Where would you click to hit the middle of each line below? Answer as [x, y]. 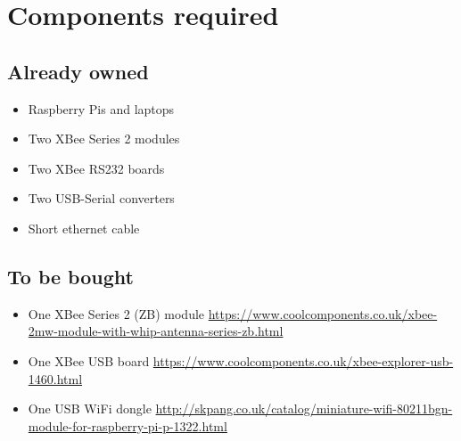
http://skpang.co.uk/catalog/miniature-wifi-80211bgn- [304, 408]
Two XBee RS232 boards [96, 168]
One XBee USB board [89, 360]
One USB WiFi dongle [90, 408]
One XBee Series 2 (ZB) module [116, 313]
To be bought [70, 276]
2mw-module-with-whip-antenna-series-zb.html [156, 331]
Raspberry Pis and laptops [101, 108]
